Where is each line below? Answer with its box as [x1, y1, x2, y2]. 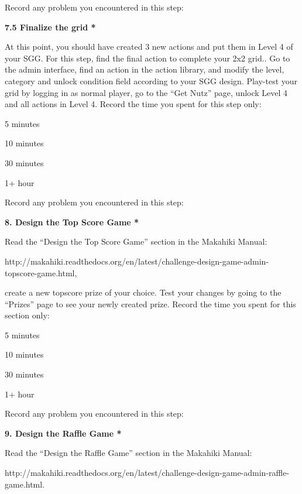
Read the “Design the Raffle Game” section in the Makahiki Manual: [5, 447, 252, 459]
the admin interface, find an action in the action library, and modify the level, [5, 63, 284, 76]
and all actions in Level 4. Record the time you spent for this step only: [5, 98, 262, 110]
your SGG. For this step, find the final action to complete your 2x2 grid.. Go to [5, 52, 290, 64]
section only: [5, 309, 50, 321]
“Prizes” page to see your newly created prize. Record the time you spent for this [5, 297, 296, 310]
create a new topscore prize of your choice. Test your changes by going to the [5, 286, 282, 299]
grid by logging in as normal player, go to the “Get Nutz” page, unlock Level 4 [5, 86, 288, 98]
